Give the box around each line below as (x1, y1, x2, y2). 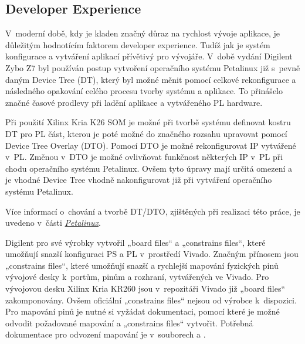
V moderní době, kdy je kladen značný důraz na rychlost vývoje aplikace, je (5, 27, 280, 39)
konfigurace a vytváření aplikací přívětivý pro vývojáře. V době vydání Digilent (5, 50, 293, 62)
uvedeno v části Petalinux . (5, 216, 101, 229)
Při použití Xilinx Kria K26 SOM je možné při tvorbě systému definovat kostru (5, 116, 291, 128)
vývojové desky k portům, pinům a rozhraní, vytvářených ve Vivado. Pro (5, 270, 269, 283)
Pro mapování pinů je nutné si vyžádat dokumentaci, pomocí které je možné (5, 305, 280, 318)
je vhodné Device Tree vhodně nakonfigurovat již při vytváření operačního (5, 173, 272, 186)
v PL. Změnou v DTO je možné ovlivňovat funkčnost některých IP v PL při (5, 151, 283, 163)
